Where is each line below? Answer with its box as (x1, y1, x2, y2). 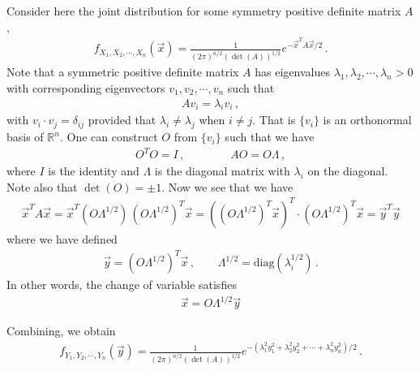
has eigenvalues (255, 63, 330, 80)
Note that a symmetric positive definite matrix (6, 63, 239, 80)
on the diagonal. (307, 162, 388, 179)
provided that (88, 111, 156, 128)
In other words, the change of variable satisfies (6, 276, 237, 293)
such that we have (225, 128, 315, 145)
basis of (6, 128, 44, 145)
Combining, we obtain (6, 322, 116, 339)
